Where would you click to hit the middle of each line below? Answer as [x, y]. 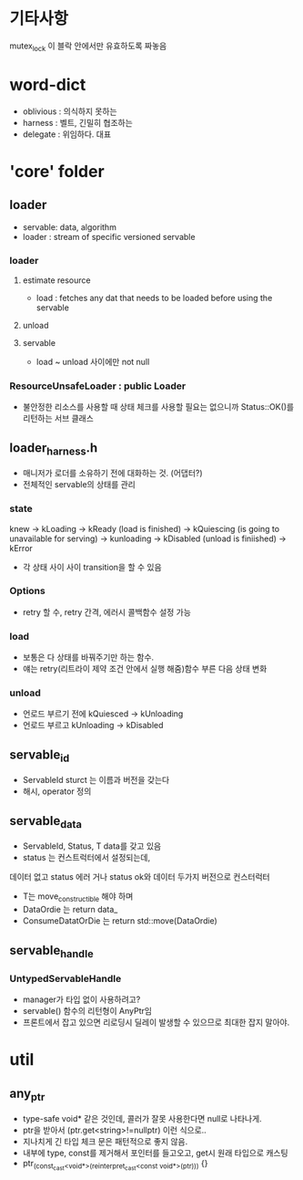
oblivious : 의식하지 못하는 [70, 111]
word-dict [48, 84]
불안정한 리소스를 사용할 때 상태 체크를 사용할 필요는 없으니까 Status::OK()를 [158, 407]
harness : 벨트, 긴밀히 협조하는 [78, 122]
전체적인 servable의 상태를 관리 [79, 485]
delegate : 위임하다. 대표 [67, 134]
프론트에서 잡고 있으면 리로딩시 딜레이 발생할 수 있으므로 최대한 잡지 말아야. [156, 1022]
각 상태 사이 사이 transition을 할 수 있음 [92, 567]
